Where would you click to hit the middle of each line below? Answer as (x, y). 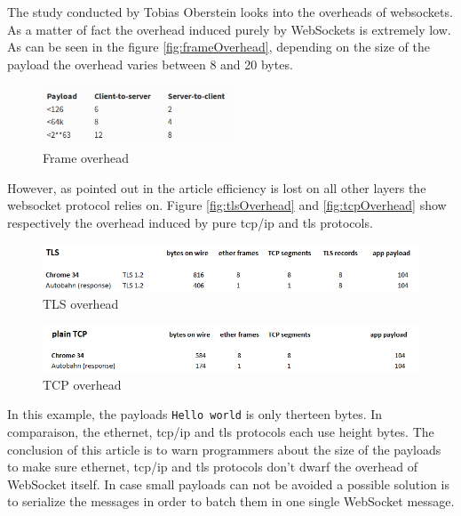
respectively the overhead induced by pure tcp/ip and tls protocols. (190, 222)
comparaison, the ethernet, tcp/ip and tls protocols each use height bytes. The (221, 432)
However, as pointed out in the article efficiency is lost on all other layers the (217, 187)
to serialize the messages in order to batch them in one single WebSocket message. (231, 501)
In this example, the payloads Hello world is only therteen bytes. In (195, 414)
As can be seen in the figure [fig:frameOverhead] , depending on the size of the (219, 47)
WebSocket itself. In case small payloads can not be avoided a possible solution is (228, 484)
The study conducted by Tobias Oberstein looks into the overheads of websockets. (230, 12)
